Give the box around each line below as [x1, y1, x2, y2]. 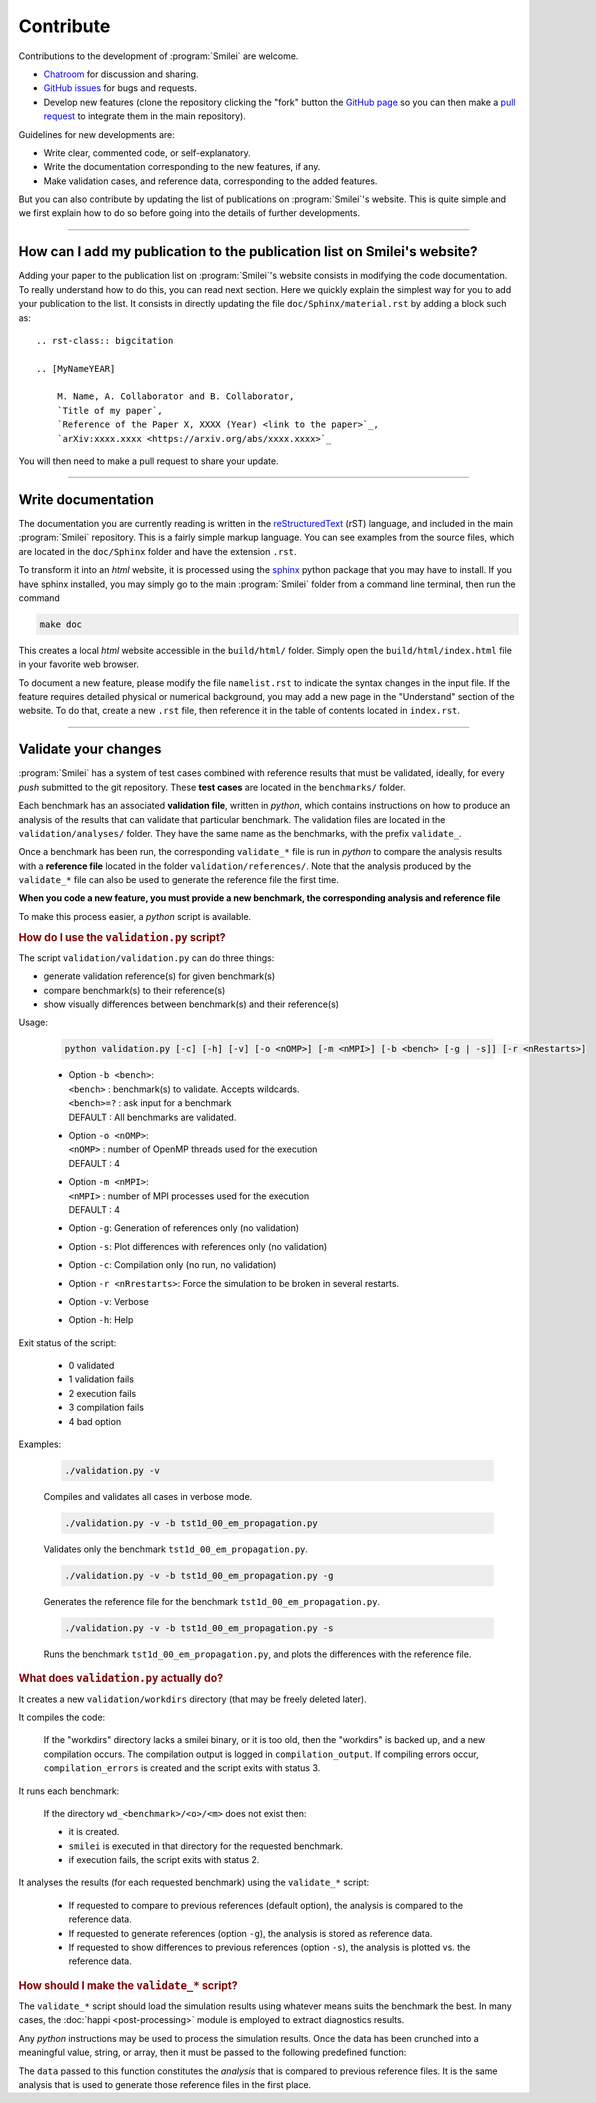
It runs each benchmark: [18, 1785, 120, 1797]
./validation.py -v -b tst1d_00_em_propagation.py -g [64, 1570, 334, 1581]
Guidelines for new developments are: [18, 128, 175, 140]
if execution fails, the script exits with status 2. [68, 1854, 260, 1866]
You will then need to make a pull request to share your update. [18, 455, 279, 467]
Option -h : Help [68, 1314, 134, 1326]
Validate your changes [18, 741, 162, 758]
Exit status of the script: [18, 1336, 117, 1349]
